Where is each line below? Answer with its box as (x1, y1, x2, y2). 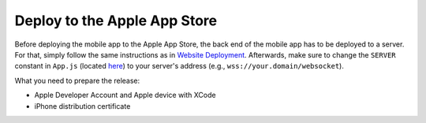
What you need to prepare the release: (14, 76, 140, 85)
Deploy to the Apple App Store (14, 12, 217, 29)
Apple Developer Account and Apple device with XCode (34, 91, 216, 100)
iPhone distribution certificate (34, 101, 131, 110)
